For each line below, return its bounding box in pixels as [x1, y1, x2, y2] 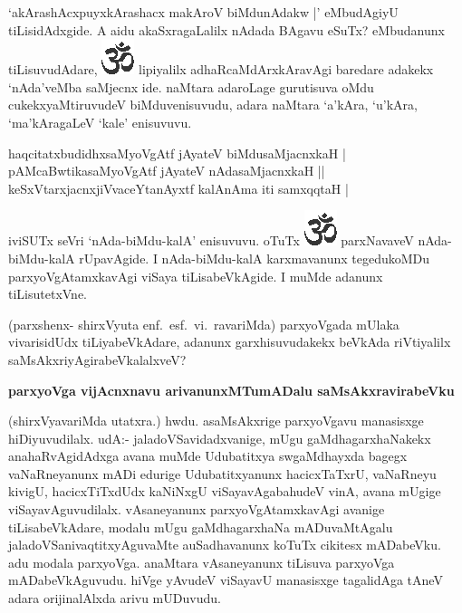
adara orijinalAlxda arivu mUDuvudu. [8, 589, 221, 608]
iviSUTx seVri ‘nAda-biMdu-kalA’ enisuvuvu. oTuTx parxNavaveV [8, 231, 414, 250]
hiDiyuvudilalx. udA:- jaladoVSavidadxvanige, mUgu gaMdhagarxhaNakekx [8, 428, 431, 447]
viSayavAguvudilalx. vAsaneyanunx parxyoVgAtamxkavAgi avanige [8, 500, 385, 519]
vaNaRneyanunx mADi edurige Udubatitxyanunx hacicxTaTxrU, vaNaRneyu [8, 464, 437, 483]
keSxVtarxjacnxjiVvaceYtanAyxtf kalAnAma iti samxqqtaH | [8, 178, 349, 197]
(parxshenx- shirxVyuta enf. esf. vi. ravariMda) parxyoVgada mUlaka [8, 314, 399, 333]
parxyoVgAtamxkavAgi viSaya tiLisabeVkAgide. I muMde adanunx [8, 266, 383, 285]
